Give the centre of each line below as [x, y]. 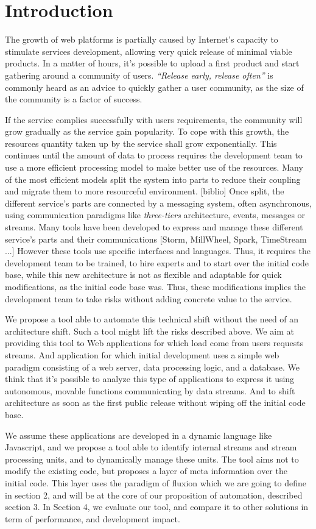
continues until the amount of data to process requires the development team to [154, 155]
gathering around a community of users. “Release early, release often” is [139, 75]
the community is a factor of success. [74, 99]
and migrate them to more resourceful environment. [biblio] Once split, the [145, 191]
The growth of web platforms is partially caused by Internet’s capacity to [142, 39]
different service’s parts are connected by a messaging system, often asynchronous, [158, 203]
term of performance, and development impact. [93, 518]
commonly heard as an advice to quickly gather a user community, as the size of [154, 87]
